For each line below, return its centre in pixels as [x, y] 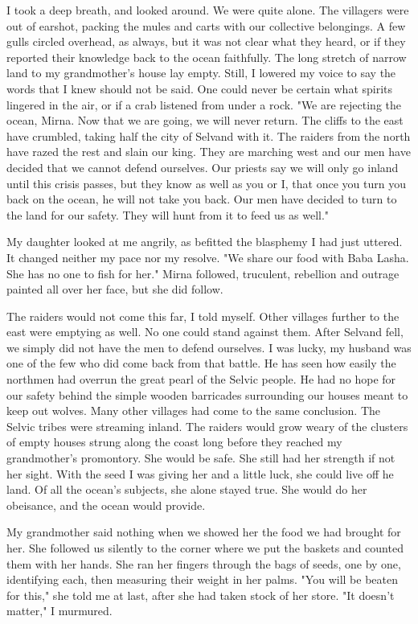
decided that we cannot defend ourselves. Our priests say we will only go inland [203, 167]
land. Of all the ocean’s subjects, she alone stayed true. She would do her [187, 489]
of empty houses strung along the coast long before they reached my [174, 442]
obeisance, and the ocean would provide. [106, 505]
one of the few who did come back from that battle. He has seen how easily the [201, 363]
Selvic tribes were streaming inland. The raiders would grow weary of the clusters [207, 426]
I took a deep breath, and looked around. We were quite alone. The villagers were [208, 10]
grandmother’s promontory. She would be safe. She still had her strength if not [201, 458]
